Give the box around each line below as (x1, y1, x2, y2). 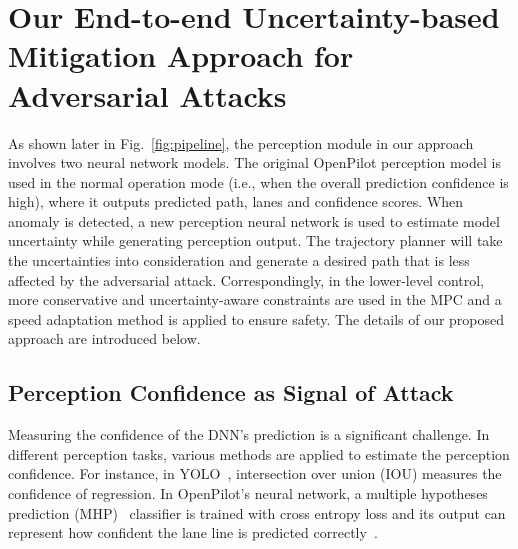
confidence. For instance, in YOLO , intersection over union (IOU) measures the (8, 463, 502, 484)
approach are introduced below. (8, 328, 201, 349)
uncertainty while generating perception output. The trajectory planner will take (8, 230, 503, 251)
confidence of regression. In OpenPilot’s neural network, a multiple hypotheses (8, 483, 488, 504)
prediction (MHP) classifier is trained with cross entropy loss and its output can (8, 502, 506, 523)
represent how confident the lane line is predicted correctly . (8, 522, 378, 543)
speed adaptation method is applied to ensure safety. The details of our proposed (8, 308, 505, 329)
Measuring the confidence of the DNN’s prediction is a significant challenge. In (8, 424, 490, 445)
